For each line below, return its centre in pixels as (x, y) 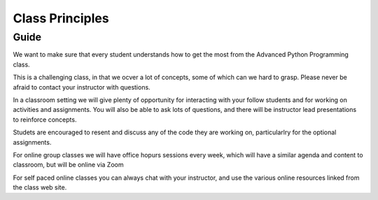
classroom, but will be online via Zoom (68, 165)
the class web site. (40, 187)
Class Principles (61, 18)
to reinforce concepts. (45, 120)
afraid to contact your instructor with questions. (82, 87)
